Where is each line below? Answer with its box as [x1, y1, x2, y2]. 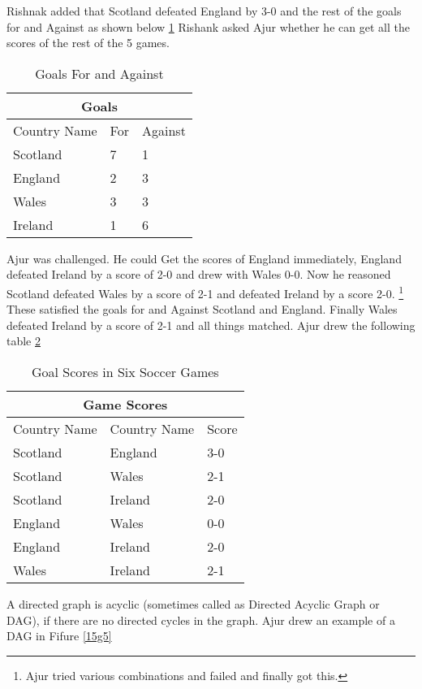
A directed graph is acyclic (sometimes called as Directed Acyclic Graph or [6, 596, 380, 612]
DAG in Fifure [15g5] [6, 627, 112, 644]
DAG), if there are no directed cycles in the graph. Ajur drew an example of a [6, 611, 395, 628]
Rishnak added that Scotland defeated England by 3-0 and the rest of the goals [6, 2, 402, 19]
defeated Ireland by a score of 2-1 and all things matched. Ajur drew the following [6, 316, 416, 333]
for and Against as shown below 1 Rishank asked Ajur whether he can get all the [6, 18, 410, 35]
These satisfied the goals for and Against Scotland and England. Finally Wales [6, 301, 398, 318]
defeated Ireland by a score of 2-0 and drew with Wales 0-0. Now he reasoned [6, 266, 391, 283]
